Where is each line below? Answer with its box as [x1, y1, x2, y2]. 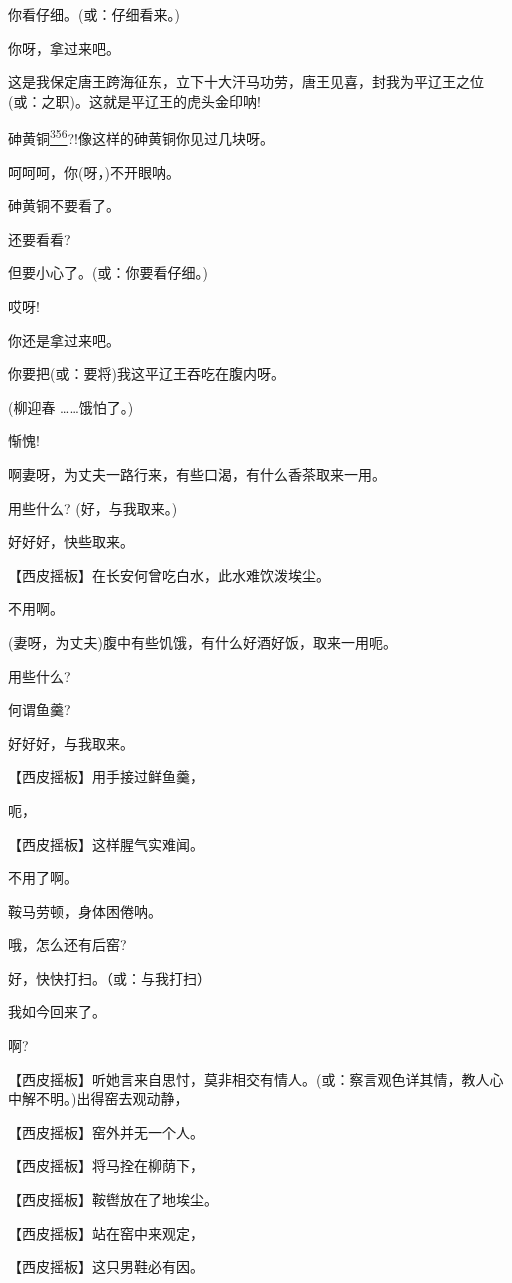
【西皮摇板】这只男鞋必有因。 [8, 1256, 204, 1277]
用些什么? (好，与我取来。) [8, 497, 178, 518]
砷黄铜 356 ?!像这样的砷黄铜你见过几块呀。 [8, 125, 274, 149]
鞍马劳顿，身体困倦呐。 [8, 900, 162, 921]
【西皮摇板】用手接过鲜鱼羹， [8, 766, 204, 787]
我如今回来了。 [8, 1001, 106, 1022]
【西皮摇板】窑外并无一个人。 [8, 1121, 204, 1142]
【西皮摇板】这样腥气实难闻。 [8, 833, 204, 854]
